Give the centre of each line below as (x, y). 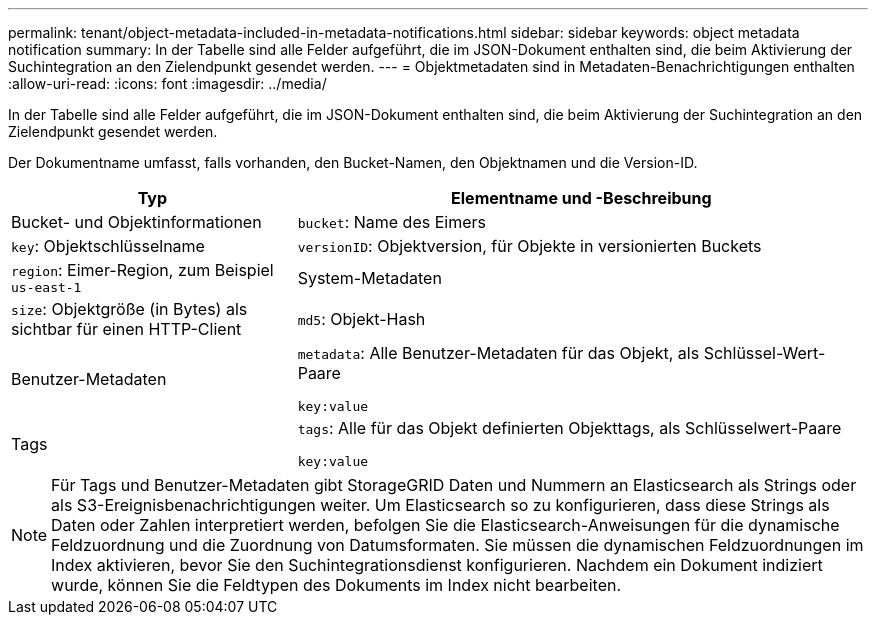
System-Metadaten (369, 277)
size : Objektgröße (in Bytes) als (129, 309)
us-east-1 (46, 287)
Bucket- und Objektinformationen (136, 222)
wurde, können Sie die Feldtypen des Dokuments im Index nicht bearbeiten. (336, 585)
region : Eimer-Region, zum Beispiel (142, 270)
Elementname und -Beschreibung (581, 198)
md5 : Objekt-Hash (361, 319)
